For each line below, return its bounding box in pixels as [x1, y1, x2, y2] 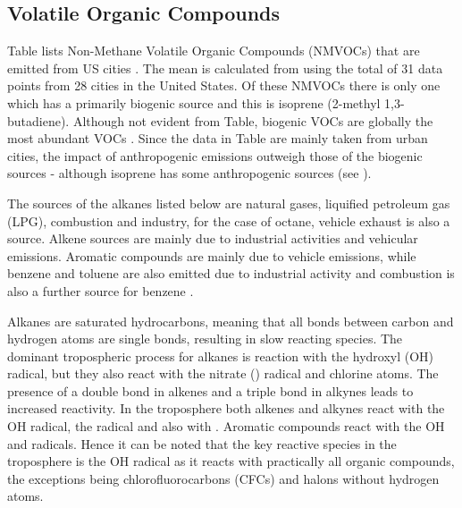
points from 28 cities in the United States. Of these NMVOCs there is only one [7, 76, 441, 95]
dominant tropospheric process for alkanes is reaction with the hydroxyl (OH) [7, 346, 434, 365]
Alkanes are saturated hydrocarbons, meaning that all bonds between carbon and [7, 311, 454, 330]
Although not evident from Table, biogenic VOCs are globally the [72, 111, 433, 130]
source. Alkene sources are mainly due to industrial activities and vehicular [7, 229, 418, 248]
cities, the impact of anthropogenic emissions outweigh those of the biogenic [7, 146, 423, 165]
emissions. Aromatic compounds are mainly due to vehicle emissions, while [7, 246, 416, 265]
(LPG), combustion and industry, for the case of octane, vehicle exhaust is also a [7, 211, 450, 230]
